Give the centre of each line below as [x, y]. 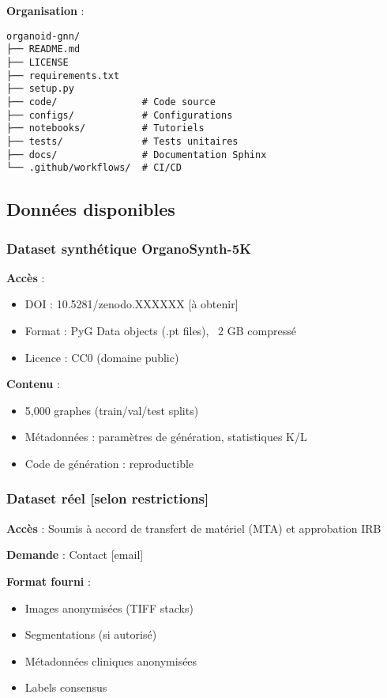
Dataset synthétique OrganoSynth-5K [129, 248]
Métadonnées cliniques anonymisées [111, 660]
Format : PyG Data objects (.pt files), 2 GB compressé [160, 330]
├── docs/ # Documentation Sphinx [137, 155]
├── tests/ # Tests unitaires [122, 141]
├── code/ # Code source [111, 102]
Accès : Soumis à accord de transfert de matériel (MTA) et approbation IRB [194, 528]
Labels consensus [66, 687]
